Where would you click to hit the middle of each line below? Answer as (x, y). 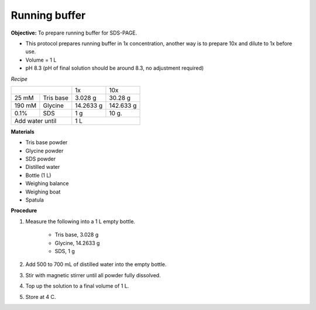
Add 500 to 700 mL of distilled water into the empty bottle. (96, 264)
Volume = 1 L (41, 60)
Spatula (35, 200)
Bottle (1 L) (38, 175)
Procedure (24, 210)
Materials (23, 131)
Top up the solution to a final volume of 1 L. (77, 286)
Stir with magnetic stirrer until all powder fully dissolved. (93, 275)
